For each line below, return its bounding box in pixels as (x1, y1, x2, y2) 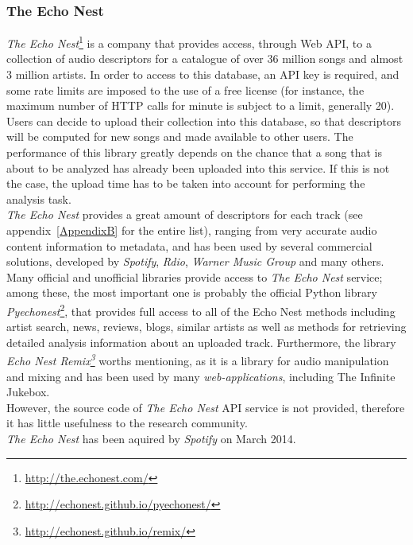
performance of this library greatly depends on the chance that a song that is (6, 144, 383, 161)
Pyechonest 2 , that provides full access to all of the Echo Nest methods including (6, 300, 396, 319)
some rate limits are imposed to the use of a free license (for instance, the (6, 81, 365, 98)
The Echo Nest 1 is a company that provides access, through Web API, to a (6, 33, 372, 51)
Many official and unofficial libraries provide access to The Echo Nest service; (6, 268, 383, 285)
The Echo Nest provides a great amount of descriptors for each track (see (6, 206, 363, 223)
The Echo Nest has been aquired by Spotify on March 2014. (6, 430, 296, 447)
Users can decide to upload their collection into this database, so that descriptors (6, 112, 401, 129)
